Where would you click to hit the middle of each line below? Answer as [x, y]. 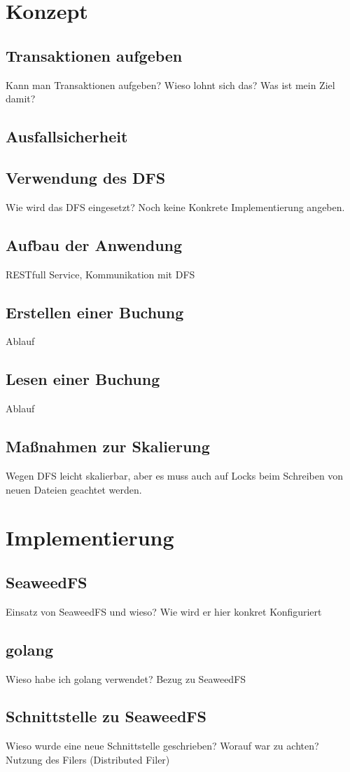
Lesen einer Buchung [83, 379]
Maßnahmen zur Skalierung [108, 446]
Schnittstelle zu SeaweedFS [106, 716]
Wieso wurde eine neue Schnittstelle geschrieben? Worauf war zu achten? [162, 746]
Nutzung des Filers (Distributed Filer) [88, 759]
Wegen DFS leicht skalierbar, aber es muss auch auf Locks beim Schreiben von [175, 475]
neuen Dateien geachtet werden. [74, 489]
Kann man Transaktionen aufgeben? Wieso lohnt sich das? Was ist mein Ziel [170, 84]
